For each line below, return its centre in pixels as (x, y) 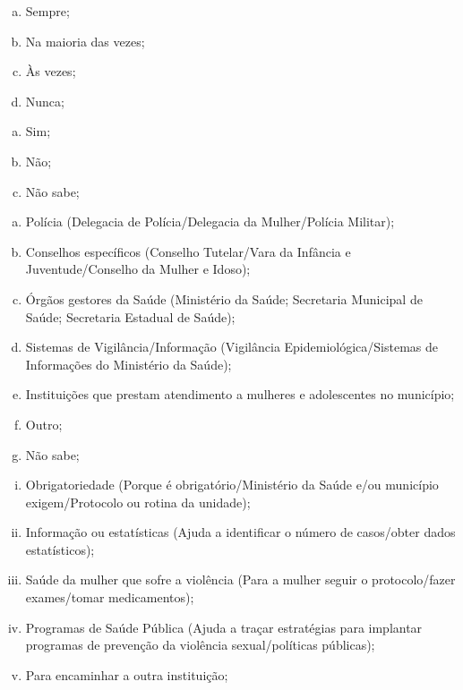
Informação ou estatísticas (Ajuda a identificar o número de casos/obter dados (240, 532)
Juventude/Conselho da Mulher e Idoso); (138, 269)
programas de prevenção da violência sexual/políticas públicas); (200, 645)
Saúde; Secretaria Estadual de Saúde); (130, 316)
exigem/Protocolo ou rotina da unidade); (138, 502)
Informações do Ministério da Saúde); (129, 364)
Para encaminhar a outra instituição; (127, 674)
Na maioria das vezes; (85, 41)
